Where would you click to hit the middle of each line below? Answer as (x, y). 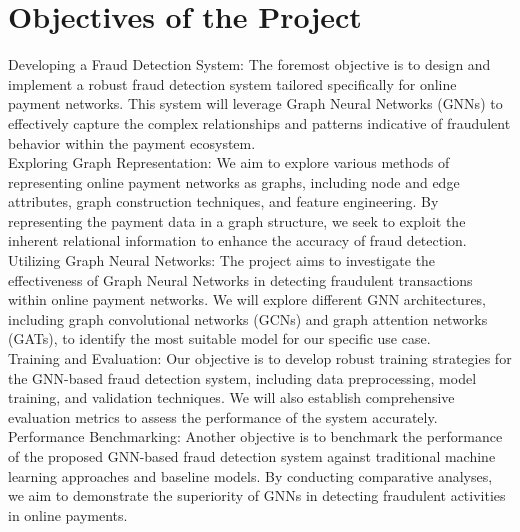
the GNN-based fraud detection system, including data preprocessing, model (242, 377)
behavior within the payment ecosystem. (132, 142)
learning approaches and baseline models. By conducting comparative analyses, (250, 475)
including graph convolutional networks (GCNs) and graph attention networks (248, 318)
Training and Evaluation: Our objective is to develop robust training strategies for (260, 358)
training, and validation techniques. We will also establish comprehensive (231, 397)
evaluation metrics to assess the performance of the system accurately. (223, 416)
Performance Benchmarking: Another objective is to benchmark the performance (255, 436)
